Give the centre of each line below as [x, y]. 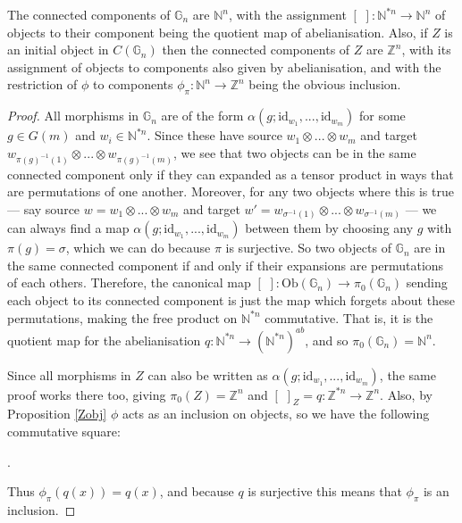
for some [382, 116]
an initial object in [58, 50]
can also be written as [208, 374]
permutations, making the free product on [122, 317]
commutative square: [64, 432]
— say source [44, 208]
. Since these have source [214, 135]
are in [430, 248]
